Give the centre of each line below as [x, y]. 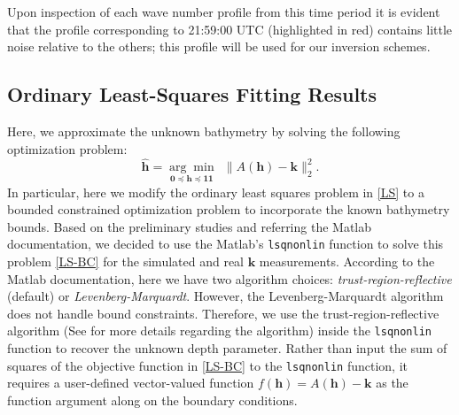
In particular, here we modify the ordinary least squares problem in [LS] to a [216, 192]
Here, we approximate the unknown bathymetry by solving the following [204, 131]
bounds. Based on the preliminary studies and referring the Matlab [190, 226]
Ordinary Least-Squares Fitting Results [192, 94]
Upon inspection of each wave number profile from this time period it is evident [224, 12]
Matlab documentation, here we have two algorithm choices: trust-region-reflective [229, 278]
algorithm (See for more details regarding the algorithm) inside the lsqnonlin [220, 330]
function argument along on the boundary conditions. [152, 400]
